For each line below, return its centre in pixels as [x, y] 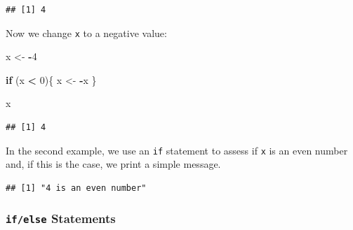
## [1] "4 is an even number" [76, 188]
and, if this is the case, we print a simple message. [113, 164]
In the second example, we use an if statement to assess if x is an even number [177, 150]
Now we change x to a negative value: [86, 33]
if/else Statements [61, 218]
